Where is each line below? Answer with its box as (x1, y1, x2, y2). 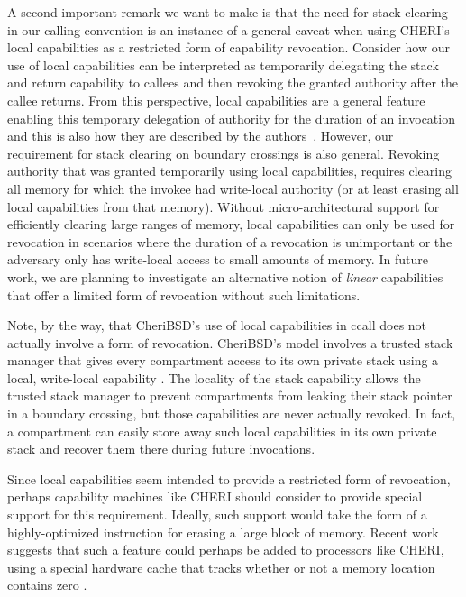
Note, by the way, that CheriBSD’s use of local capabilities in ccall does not (7, 316, 427, 335)
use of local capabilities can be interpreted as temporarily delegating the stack (7, 55, 439, 74)
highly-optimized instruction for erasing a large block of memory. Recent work (7, 522, 439, 541)
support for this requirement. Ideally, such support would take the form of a (7, 505, 427, 524)
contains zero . (7, 575, 87, 594)
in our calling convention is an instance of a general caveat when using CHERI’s (7, 20, 450, 39)
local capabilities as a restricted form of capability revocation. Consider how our (7, 38, 450, 57)
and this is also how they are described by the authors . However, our (7, 126, 394, 145)
